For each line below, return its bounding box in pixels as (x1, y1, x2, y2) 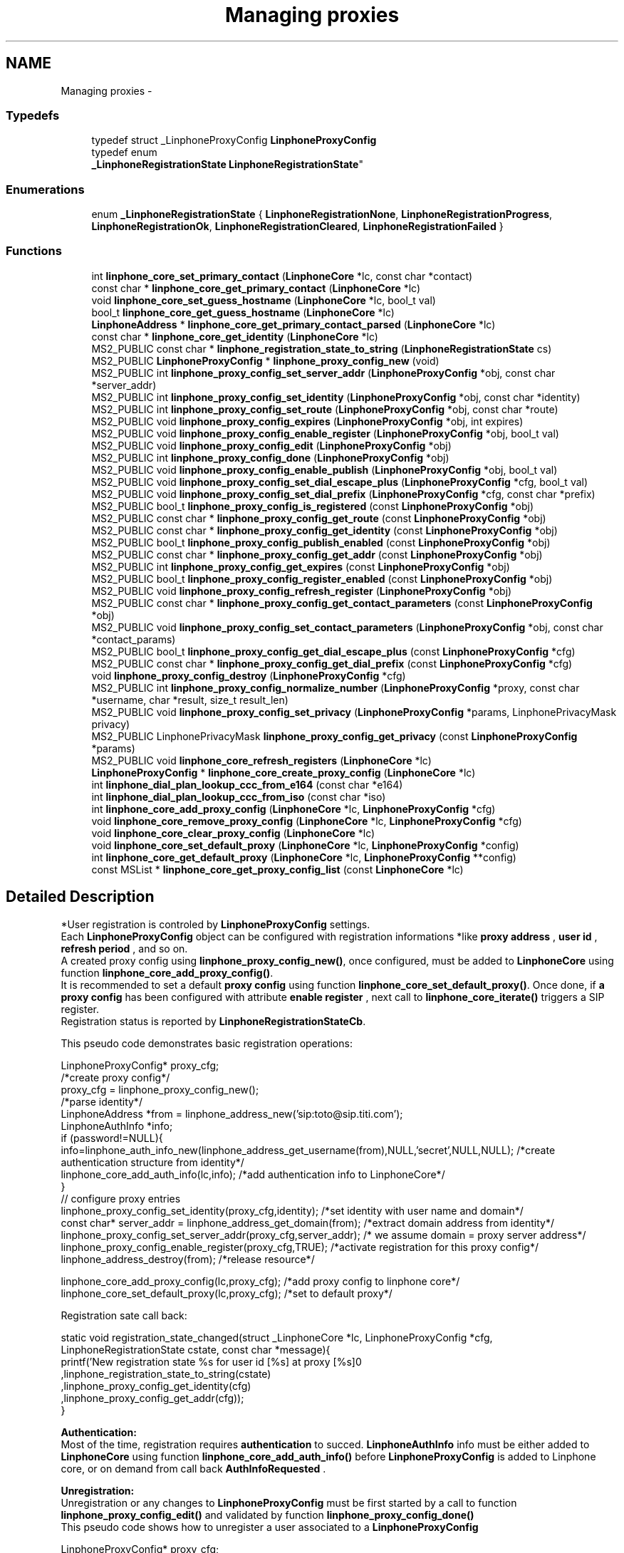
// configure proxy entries (61, 1192, 181, 1205)
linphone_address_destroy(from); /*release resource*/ (61, 1252, 315, 1265)
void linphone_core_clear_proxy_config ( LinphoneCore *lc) (91, 826, 375, 839)
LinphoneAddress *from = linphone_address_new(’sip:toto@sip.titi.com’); (61, 1107, 403, 1120)
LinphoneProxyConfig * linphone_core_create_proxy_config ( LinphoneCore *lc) (91, 766, 476, 779)
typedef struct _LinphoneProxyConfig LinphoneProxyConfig (91, 134, 377, 147)
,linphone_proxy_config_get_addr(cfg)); (61, 1391, 244, 1404)
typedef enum (91, 146, 157, 159)
